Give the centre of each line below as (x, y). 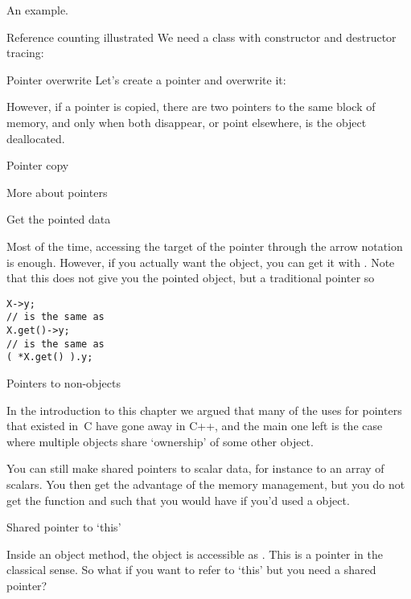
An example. (37, 10)
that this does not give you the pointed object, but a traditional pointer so (191, 278)
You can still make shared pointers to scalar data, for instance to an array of (195, 468)
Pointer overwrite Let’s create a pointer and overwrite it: (146, 79)
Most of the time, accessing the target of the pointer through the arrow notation (205, 246)
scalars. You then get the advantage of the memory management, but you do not (206, 484)
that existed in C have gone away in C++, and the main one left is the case (195, 426)
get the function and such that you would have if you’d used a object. (178, 500)
